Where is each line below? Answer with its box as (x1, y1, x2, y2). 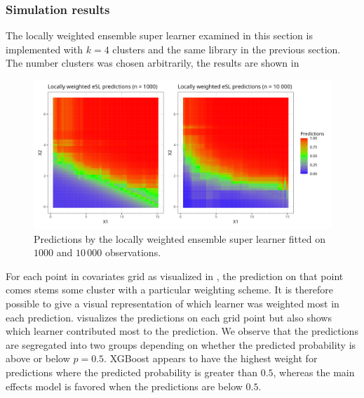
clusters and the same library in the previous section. (112, 41, 341, 56)
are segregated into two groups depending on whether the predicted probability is (6, 337, 356, 352)
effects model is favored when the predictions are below (6, 378, 243, 393)
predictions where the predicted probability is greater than (6, 364, 257, 379)
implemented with (6, 41, 83, 56)
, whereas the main (273, 364, 355, 379)
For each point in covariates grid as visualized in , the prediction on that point (6, 268, 344, 283)
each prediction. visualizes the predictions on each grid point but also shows (6, 310, 332, 324)
